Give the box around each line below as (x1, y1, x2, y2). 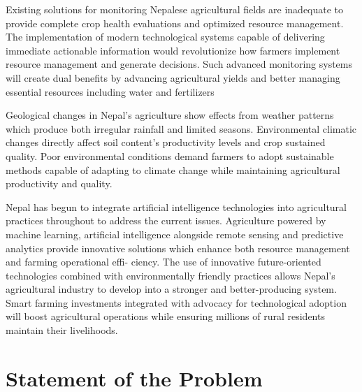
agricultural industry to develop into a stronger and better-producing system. (6, 282, 337, 296)
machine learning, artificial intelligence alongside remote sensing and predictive (6, 226, 344, 241)
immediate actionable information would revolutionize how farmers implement (6, 43, 340, 57)
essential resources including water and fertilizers (6, 84, 215, 99)
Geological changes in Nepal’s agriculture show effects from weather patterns (6, 108, 334, 122)
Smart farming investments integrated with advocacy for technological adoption (6, 295, 347, 310)
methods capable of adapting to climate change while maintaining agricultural (6, 162, 340, 177)
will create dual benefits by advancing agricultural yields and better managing (6, 70, 340, 85)
